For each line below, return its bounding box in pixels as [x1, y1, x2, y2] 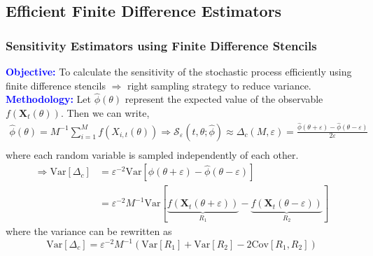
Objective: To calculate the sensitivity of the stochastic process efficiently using [6, 64, 352, 78]
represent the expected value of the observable [125, 92, 323, 106]
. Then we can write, [60, 106, 150, 120]
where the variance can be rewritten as [6, 223, 172, 238]
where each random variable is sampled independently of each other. [6, 147, 299, 162]
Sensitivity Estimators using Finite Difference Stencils [6, 36, 317, 54]
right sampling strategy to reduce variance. [127, 78, 311, 92]
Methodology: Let [6, 92, 91, 106]
